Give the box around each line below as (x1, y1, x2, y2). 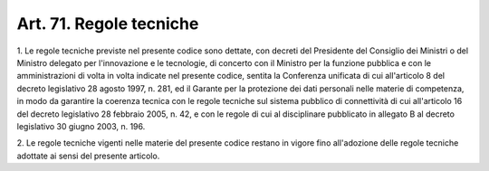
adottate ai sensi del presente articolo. (16, 150, 160, 161)
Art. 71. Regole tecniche (16, 14, 199, 33)
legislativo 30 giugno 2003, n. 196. (16, 120, 146, 131)
